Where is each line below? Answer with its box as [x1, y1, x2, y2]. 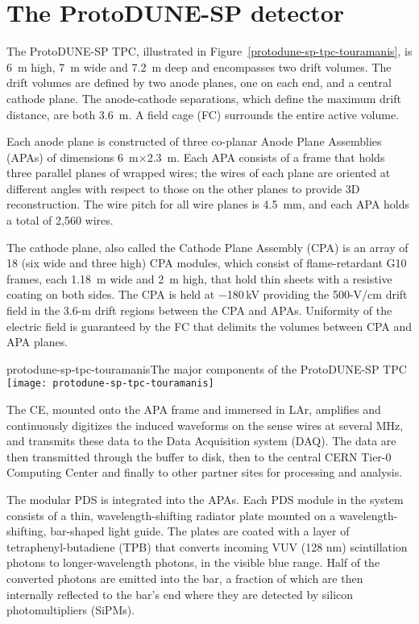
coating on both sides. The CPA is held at [6, 286, 215, 303]
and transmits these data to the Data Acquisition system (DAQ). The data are [6, 432, 396, 449]
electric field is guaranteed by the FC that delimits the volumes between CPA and [6, 317, 413, 334]
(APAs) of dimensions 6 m [6, 148, 139, 165]
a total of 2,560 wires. [6, 212, 114, 229]
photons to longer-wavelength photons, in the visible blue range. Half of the [6, 554, 380, 571]
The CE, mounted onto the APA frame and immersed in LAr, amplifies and [6, 401, 381, 418]
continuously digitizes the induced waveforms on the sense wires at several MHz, [6, 416, 404, 433]
